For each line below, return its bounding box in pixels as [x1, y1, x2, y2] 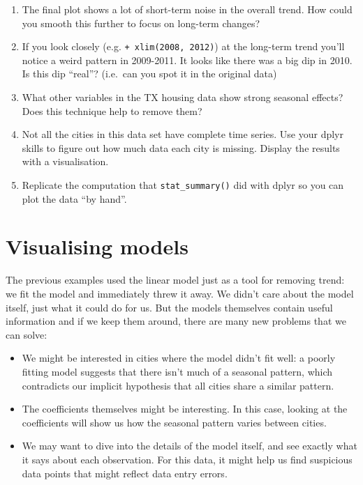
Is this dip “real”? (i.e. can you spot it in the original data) [22, 66, 277, 81]
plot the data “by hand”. [22, 191, 127, 206]
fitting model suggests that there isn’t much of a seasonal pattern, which [22, 364, 333, 378]
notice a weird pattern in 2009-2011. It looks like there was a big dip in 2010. [22, 52, 353, 67]
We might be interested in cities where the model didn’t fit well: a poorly [22, 351, 336, 365]
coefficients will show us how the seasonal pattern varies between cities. [22, 415, 327, 429]
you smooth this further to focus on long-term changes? [22, 15, 260, 30]
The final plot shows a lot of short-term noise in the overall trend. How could [22, 2, 353, 16]
